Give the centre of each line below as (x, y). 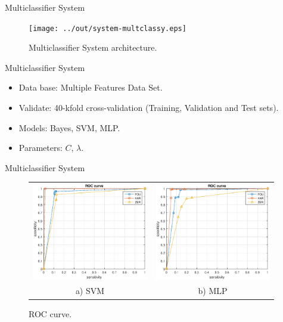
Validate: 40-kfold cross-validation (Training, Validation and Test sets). (149, 108)
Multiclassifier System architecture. (93, 47)
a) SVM (90, 291)
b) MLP (213, 291)
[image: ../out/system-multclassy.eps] (108, 28)
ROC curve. (50, 313)
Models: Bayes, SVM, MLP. (69, 127)
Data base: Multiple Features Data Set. (91, 87)
